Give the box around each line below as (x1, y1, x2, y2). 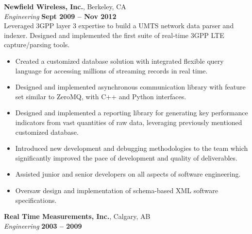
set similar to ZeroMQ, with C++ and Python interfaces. (15, 91, 186, 101)
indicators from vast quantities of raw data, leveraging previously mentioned (15, 117, 242, 127)
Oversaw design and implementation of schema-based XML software (15, 185, 218, 195)
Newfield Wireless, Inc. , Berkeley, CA (4, 1, 126, 11)
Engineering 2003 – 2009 (4, 220, 82, 231)
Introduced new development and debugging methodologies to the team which (15, 143, 248, 153)
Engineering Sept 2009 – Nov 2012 (4, 11, 117, 21)
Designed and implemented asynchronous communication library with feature (15, 82, 246, 92)
